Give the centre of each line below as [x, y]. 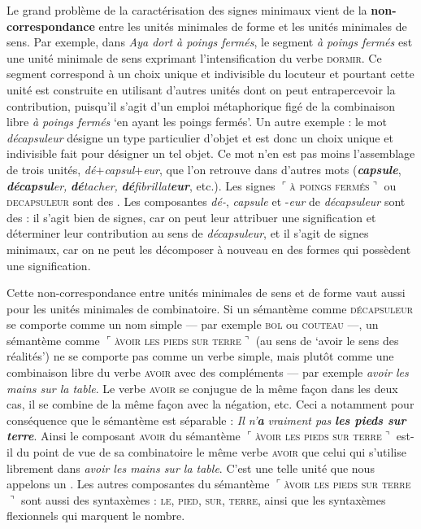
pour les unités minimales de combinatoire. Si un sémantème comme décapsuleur [210, 308]
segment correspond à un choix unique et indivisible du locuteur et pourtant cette [210, 74]
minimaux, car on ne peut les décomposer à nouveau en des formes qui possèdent [209, 249]
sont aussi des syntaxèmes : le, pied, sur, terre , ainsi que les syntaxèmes [203, 499]
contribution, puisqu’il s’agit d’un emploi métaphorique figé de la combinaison [201, 105]
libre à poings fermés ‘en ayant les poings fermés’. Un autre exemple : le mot [197, 122]
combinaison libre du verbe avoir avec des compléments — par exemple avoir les [208, 372]
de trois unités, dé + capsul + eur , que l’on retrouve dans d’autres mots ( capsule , [204, 169]
